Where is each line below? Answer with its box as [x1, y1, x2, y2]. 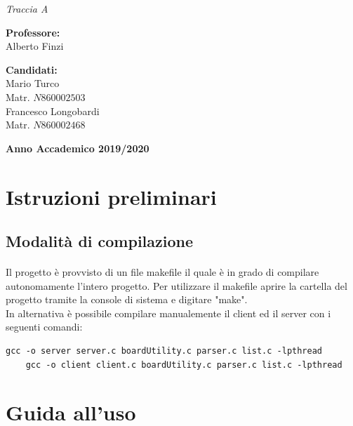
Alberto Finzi [6, 39, 64, 53]
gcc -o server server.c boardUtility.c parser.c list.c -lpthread [6, 346, 323, 357]
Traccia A [6, 1, 48, 15]
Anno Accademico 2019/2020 [6, 140, 149, 155]
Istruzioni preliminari [6, 182, 217, 211]
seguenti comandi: [6, 319, 83, 334]
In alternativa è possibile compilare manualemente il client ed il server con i [6, 305, 331, 320]
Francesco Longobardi [6, 103, 100, 118]
